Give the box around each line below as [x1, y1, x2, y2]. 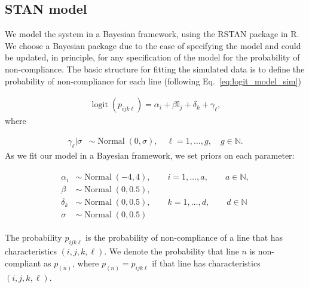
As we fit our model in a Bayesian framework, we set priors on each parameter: [5, 148, 295, 161]
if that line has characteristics [152, 256, 261, 269]
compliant [5, 256, 41, 269]
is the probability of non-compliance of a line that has [85, 231, 283, 244]
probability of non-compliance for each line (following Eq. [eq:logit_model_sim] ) [5, 74, 301, 87]
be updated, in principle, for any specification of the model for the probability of [5, 51, 300, 63]
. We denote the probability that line [104, 245, 239, 257]
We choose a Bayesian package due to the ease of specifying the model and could [5, 39, 301, 51]
